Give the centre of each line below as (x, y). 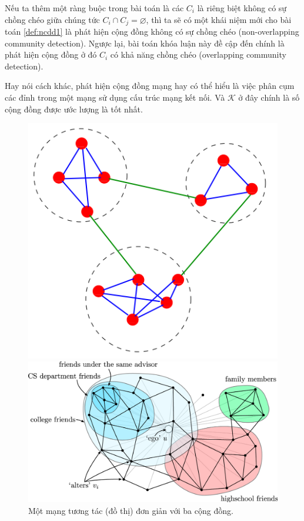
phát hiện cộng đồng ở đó (51, 54)
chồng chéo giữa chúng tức (52, 19)
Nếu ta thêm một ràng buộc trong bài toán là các (94, 8)
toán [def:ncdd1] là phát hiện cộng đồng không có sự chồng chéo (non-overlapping (152, 31)
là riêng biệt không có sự (242, 8)
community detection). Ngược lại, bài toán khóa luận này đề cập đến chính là (145, 43)
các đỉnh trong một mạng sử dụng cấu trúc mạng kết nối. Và (115, 97)
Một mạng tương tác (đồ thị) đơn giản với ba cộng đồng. (131, 510)
